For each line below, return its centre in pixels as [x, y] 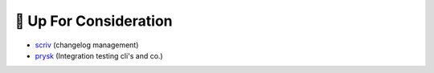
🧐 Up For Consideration [94, 21]
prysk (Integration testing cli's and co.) [99, 55]
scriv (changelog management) [87, 45]
